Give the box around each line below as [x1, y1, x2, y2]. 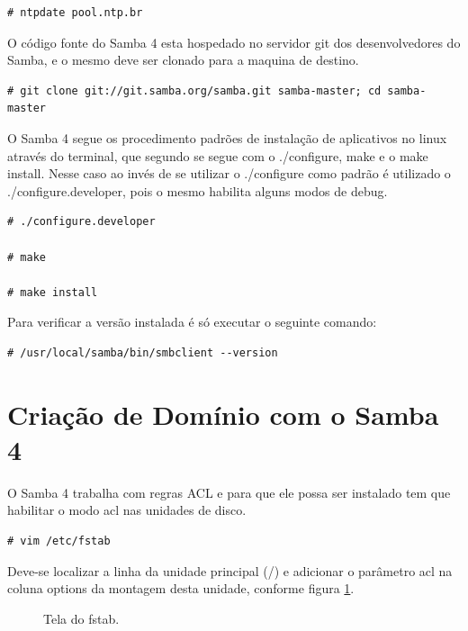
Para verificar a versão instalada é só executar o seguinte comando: [7, 312, 377, 331]
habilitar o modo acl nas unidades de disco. [7, 500, 247, 519]
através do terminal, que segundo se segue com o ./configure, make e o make [7, 146, 428, 165]
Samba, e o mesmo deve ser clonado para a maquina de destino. [7, 50, 359, 69]
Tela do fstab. [43, 608, 120, 627]
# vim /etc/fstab [7, 535, 111, 547]
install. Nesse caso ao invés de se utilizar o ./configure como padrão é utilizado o [7, 164, 451, 183]
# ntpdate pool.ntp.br [7, 6, 143, 19]
